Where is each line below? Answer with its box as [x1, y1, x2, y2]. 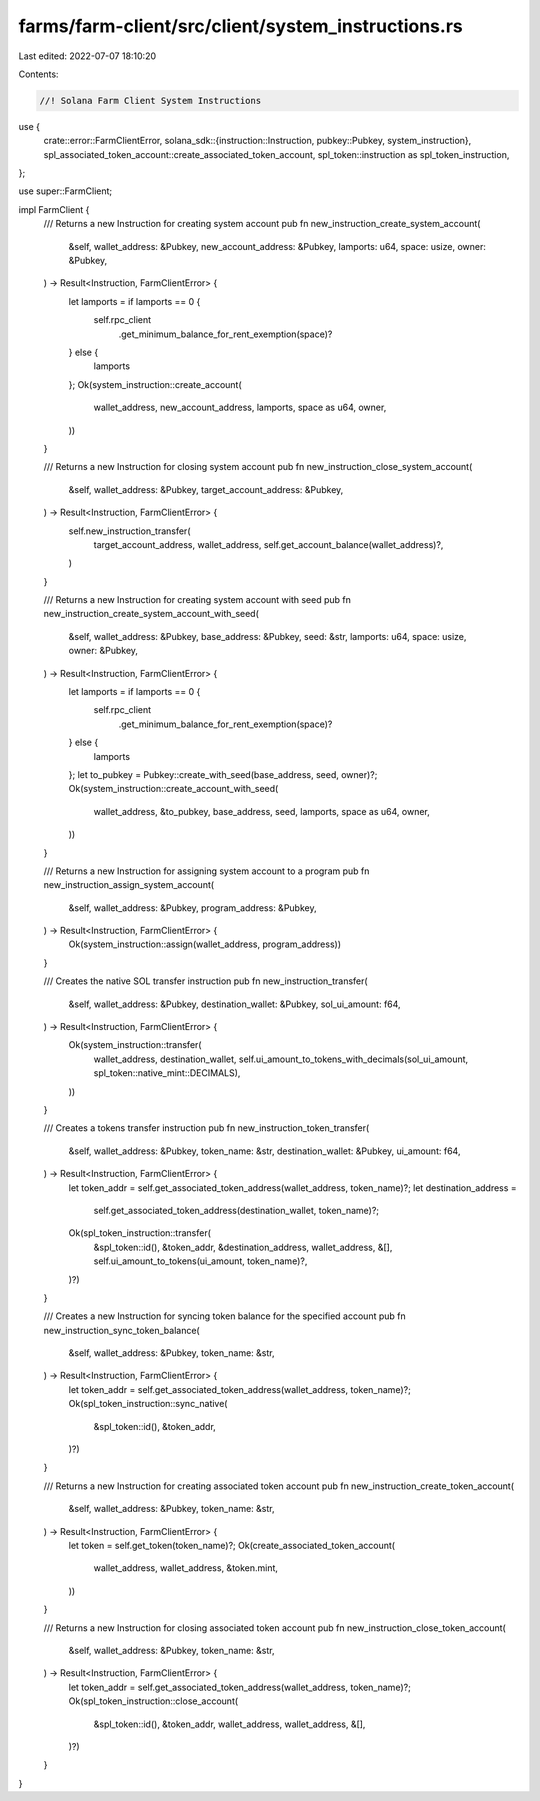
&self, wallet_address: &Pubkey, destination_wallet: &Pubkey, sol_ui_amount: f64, [68, 998, 401, 1010]
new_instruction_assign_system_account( [43, 879, 215, 891]
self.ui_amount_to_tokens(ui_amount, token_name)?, [93, 1255, 308, 1267]
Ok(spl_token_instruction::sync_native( [68, 1398, 228, 1410]
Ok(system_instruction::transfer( [68, 1039, 202, 1051]
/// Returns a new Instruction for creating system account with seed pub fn [43, 594, 352, 606]
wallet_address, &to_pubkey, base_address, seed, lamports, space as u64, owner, [93, 805, 430, 817]
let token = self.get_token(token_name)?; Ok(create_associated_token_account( [68, 1539, 395, 1551]
